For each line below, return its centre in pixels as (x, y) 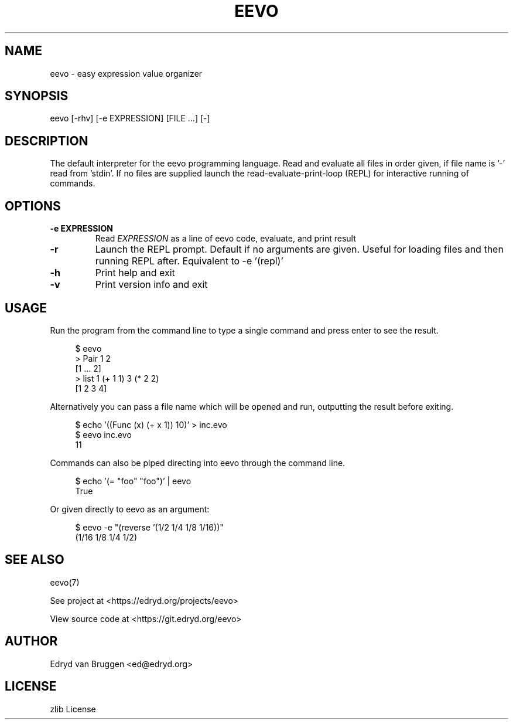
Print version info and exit (151, 285)
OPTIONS (33, 206)
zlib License (73, 709)
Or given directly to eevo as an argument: (130, 509)
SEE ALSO (35, 560)
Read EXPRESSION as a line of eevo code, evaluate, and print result (225, 239)
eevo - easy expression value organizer (126, 73)
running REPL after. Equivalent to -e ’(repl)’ (189, 261)
